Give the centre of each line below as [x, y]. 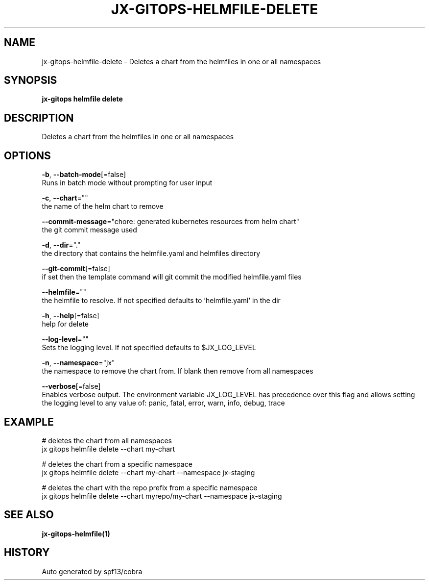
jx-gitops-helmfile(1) [76, 533]
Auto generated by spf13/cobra [92, 571]
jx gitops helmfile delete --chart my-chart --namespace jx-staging [148, 472]
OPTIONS [27, 155]
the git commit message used [89, 230]
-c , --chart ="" [65, 198]
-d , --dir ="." [61, 245]
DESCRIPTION [39, 118]
